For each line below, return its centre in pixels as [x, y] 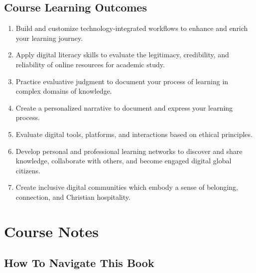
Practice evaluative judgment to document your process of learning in [122, 81]
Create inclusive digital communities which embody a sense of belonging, [127, 187]
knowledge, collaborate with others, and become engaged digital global [124, 161]
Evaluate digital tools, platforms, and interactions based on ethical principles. [134, 134]
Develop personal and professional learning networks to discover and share [129, 151]
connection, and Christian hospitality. [73, 197]
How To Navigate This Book [79, 263]
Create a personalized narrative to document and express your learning [124, 107]
